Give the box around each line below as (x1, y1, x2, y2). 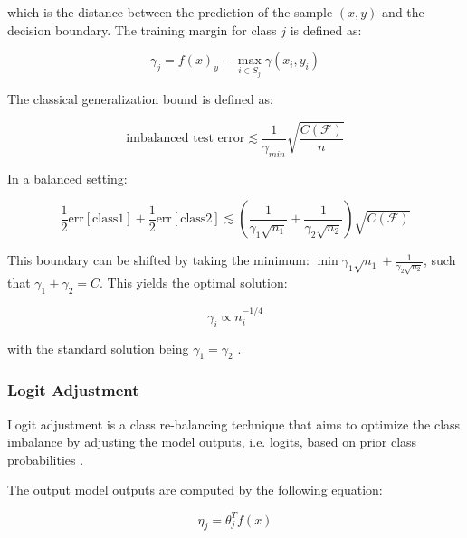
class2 (180, 212, 213, 226)
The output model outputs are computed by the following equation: (7, 480, 383, 499)
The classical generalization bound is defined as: (7, 90, 273, 109)
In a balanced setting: (7, 168, 128, 187)
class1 (92, 212, 125, 226)
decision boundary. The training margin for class (7, 20, 277, 39)
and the (382, 3, 424, 21)
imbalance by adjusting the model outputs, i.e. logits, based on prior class (7, 432, 417, 451)
